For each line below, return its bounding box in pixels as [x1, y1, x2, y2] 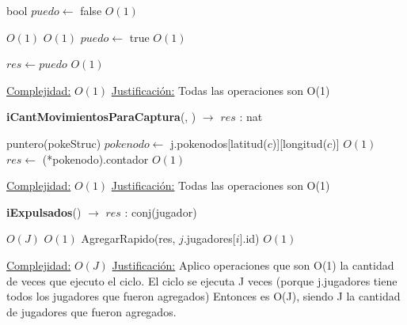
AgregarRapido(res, [81, 230, 176, 247]
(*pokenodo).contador [42, 150, 149, 167]
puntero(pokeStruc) [6, 134, 101, 151]
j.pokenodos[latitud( [170, 134, 268, 151]
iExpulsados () [6, 203, 82, 220]
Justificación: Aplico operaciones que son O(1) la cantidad [112, 256, 394, 273]
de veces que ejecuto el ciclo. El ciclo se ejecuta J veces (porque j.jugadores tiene [6, 272, 397, 289]
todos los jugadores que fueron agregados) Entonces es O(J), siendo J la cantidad [6, 288, 401, 304]
